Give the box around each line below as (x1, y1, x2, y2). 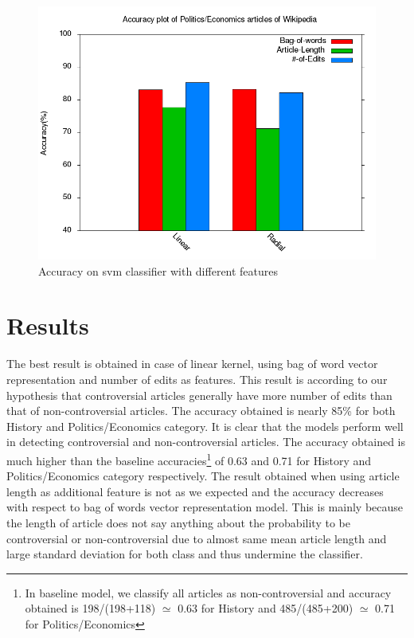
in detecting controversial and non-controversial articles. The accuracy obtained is (6, 433, 406, 450)
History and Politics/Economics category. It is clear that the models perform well (6, 417, 404, 434)
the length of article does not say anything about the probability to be (6, 514, 350, 530)
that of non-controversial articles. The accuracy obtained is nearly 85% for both (6, 402, 396, 419)
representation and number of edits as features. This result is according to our (6, 370, 388, 387)
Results (6, 309, 89, 342)
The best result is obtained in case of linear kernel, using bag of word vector (6, 355, 378, 372)
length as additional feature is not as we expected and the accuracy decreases (6, 483, 384, 499)
